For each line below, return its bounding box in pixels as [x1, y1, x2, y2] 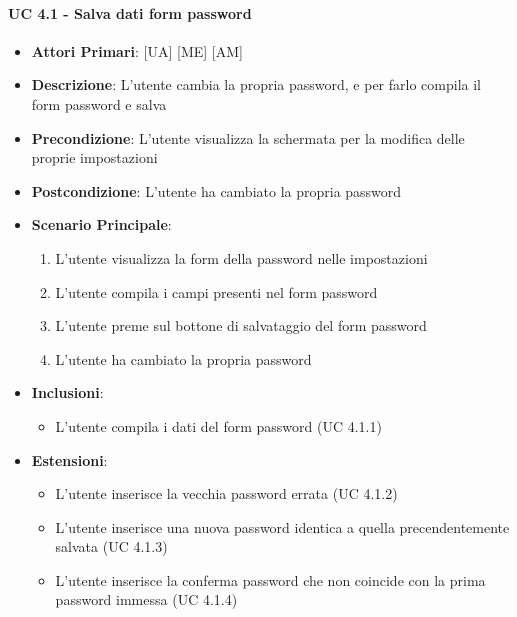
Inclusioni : [31, 382, 104, 403]
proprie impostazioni [31, 147, 158, 168]
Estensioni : [31, 449, 108, 470]
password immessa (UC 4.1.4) [55, 589, 238, 610]
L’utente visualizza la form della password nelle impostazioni [55, 247, 428, 268]
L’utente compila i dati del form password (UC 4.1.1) [55, 415, 382, 436]
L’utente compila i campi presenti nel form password [55, 281, 378, 302]
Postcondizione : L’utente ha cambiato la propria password [31, 180, 402, 201]
